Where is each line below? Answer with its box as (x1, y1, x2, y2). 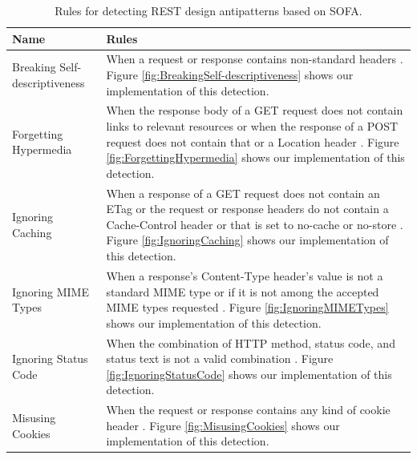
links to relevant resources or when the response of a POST (106, 118, 399, 135)
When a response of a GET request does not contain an (106, 184, 380, 201)
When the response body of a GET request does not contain (106, 102, 403, 119)
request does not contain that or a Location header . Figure (106, 133, 399, 150)
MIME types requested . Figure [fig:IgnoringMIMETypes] (106, 299, 389, 316)
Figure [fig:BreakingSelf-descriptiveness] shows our (106, 66, 354, 83)
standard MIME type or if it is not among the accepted (106, 283, 379, 300)
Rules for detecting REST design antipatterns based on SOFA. (55, 2, 362, 18)
